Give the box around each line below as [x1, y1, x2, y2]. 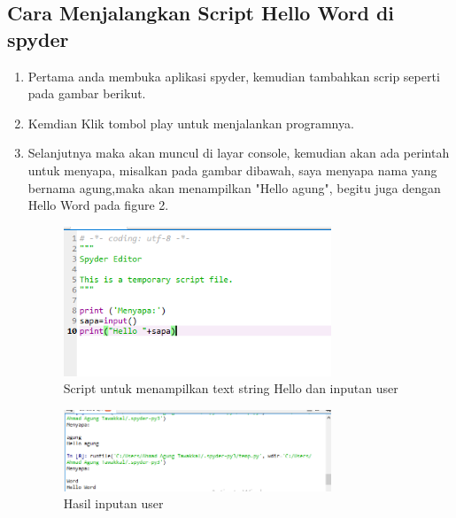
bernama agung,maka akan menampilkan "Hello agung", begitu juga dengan [27, 178, 441, 197]
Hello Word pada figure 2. [27, 196, 169, 214]
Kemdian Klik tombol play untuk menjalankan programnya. [27, 113, 354, 132]
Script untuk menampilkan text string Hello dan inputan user [63, 379, 398, 398]
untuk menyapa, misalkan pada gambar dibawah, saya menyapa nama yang [27, 160, 437, 179]
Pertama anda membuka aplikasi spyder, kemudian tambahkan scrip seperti [27, 66, 440, 85]
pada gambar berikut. [27, 84, 146, 103]
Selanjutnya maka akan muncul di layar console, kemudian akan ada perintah [27, 143, 450, 162]
